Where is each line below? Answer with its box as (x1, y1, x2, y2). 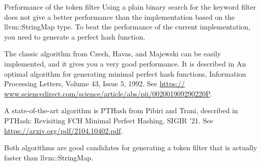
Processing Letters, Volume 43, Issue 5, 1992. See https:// (4, 78, 185, 89)
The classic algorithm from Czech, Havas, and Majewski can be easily (4, 48, 221, 59)
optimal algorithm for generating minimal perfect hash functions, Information (4, 68, 246, 79)
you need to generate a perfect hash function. (4, 31, 146, 42)
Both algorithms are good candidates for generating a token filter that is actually (4, 142, 257, 153)
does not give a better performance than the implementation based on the (4, 11, 235, 22)
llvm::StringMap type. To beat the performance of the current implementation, (4, 21, 251, 32)
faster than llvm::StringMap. (4, 152, 93, 162)
